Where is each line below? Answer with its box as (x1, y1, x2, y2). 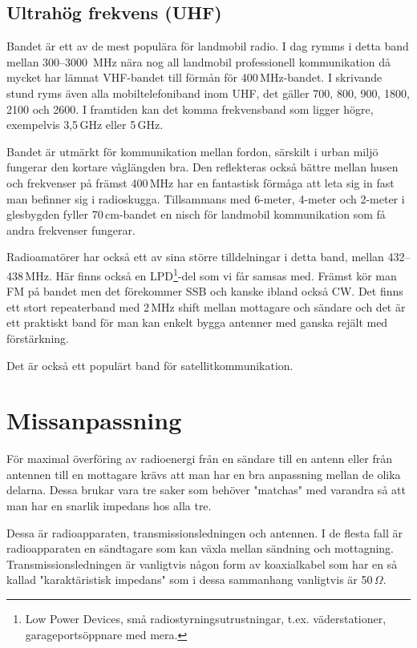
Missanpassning (6, 404, 182, 437)
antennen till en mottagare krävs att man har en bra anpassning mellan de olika (6, 465, 401, 482)
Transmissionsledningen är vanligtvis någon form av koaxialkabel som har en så (6, 555, 398, 572)
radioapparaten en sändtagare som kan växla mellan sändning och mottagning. (6, 540, 394, 557)
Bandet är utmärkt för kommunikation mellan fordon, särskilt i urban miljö (6, 143, 379, 159)
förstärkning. (6, 329, 69, 346)
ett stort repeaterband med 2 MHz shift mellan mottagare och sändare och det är (6, 298, 406, 315)
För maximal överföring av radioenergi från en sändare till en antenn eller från (6, 450, 393, 467)
